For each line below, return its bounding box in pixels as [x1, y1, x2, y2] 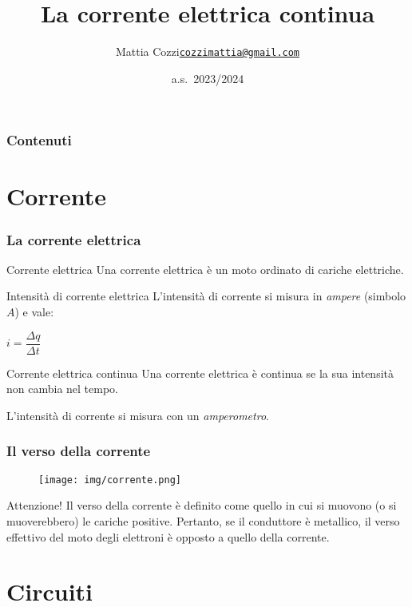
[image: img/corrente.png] [38, 474, 181, 486]
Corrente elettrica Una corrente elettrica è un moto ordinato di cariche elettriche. [6, 260, 404, 277]
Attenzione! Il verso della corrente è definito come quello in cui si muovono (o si [6, 497, 397, 514]
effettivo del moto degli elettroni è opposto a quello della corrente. [6, 528, 330, 545]
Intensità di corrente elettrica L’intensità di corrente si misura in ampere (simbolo [6, 288, 406, 304]
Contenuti [6, 130, 72, 150]
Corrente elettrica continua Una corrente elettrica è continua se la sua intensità [6, 364, 394, 381]
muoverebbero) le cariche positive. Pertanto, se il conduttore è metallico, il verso [6, 512, 400, 529]
